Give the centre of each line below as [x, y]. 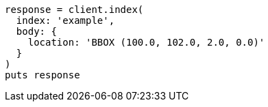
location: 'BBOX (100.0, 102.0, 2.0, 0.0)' [146, 42]
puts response [42, 75]
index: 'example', [65, 20]
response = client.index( [74, 10]
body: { [36, 31]
